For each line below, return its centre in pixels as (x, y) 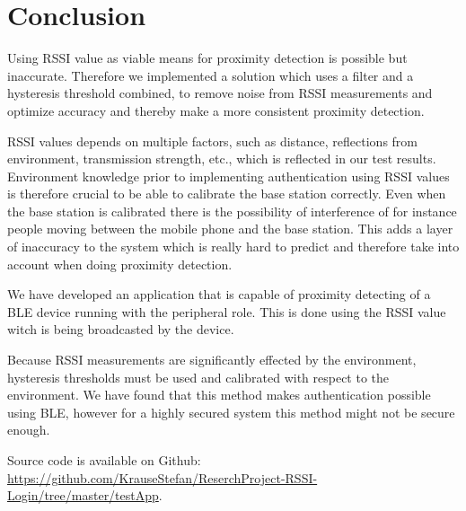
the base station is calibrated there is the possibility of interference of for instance (232, 211)
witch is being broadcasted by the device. (121, 329)
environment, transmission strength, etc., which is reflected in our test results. (222, 159)
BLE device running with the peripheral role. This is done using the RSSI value (227, 311)
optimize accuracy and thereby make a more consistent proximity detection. (216, 110)
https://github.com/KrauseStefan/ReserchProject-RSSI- (163, 477)
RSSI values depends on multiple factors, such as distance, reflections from (213, 141)
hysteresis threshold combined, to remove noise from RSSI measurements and (220, 93)
